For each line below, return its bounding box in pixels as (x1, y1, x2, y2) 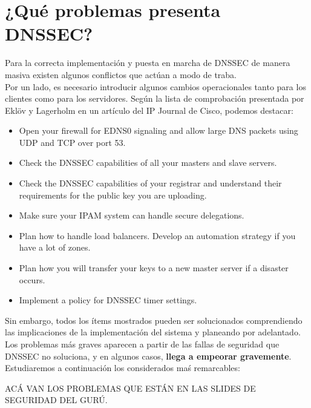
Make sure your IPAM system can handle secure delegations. (19, 209, 244, 222)
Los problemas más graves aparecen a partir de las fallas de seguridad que (5, 338, 280, 350)
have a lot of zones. (19, 241, 91, 254)
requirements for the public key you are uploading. (19, 188, 207, 201)
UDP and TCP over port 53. (19, 136, 126, 148)
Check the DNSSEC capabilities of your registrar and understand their (19, 177, 282, 189)
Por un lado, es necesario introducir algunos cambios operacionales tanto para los (5, 80, 306, 93)
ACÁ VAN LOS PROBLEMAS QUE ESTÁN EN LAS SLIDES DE (5, 381, 256, 394)
